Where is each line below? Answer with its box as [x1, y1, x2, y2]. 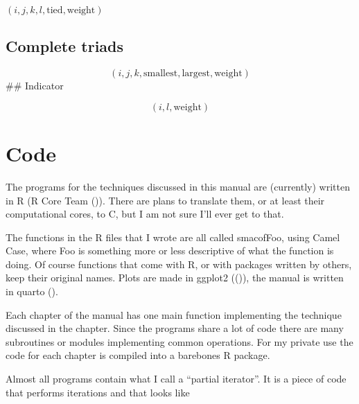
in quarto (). [6, 284, 58, 299]
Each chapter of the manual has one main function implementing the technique [6, 307, 342, 322]
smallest [143, 69, 178, 79]
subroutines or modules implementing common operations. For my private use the [6, 334, 353, 349]
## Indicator [6, 78, 64, 93]
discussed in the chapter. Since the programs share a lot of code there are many [6, 321, 344, 335]
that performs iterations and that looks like [6, 385, 190, 399]
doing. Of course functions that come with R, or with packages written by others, [6, 256, 352, 271]
